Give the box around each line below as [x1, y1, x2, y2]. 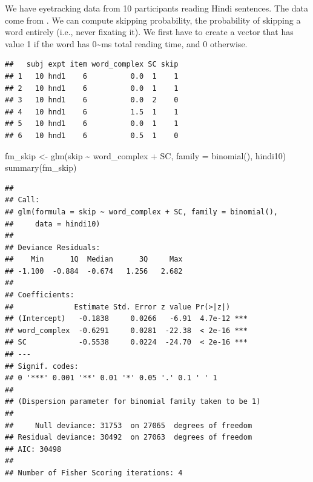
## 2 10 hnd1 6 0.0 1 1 [5, 84, 179, 93]
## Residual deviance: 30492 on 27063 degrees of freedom [5, 433, 252, 442]
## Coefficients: [5, 291, 74, 300]
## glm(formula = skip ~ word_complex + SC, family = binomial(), [5, 207, 278, 216]
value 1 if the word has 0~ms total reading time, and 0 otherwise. [5, 37, 248, 50]
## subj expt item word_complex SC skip [5, 60, 179, 69]
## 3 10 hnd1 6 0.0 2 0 [5, 96, 179, 105]
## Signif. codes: [5, 361, 79, 371]
